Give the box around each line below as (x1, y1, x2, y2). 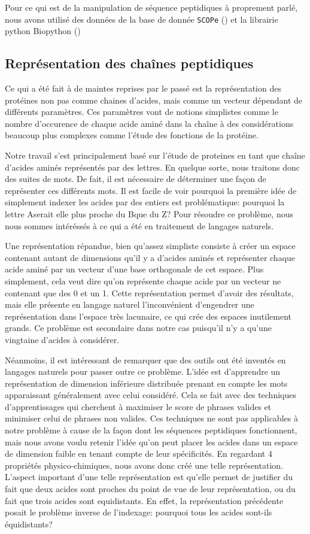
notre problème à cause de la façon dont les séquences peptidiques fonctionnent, (5, 424, 297, 436)
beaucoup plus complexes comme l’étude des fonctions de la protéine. (5, 129, 259, 141)
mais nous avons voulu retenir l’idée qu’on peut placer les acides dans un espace (5, 435, 298, 448)
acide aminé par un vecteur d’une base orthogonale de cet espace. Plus (5, 263, 264, 275)
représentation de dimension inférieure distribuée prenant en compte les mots (5, 377, 288, 389)
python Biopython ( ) (5, 25, 81, 37)
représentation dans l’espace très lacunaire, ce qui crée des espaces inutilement (5, 310, 291, 322)
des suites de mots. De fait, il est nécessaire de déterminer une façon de (5, 172, 266, 185)
